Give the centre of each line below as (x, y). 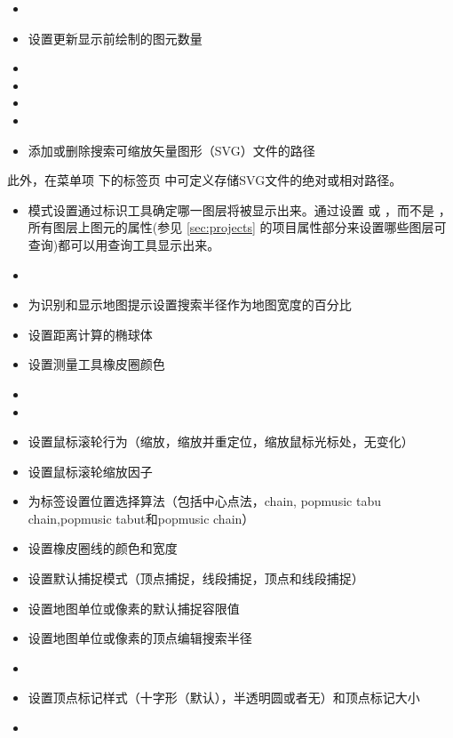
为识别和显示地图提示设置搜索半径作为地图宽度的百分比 (190, 305)
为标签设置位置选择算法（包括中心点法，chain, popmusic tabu (204, 501)
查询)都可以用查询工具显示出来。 (124, 244)
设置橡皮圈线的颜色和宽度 (103, 548)
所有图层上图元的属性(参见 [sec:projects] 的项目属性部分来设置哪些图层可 (237, 227)
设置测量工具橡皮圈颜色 (96, 364)
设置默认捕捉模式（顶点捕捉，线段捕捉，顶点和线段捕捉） (196, 578)
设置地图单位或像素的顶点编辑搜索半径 (140, 638)
